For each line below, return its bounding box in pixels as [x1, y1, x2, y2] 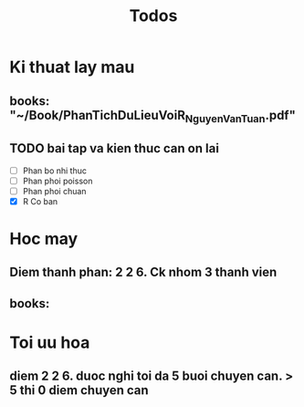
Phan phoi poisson [22, 175, 93, 186]
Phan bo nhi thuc [22, 165, 87, 176]
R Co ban [22, 195, 58, 206]
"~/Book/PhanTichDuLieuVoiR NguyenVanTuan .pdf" [9, 107, 297, 125]
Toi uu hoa [9, 332, 90, 352]
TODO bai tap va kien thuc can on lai [9, 141, 219, 156]
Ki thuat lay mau [9, 57, 135, 78]
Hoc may [9, 229, 79, 249]
